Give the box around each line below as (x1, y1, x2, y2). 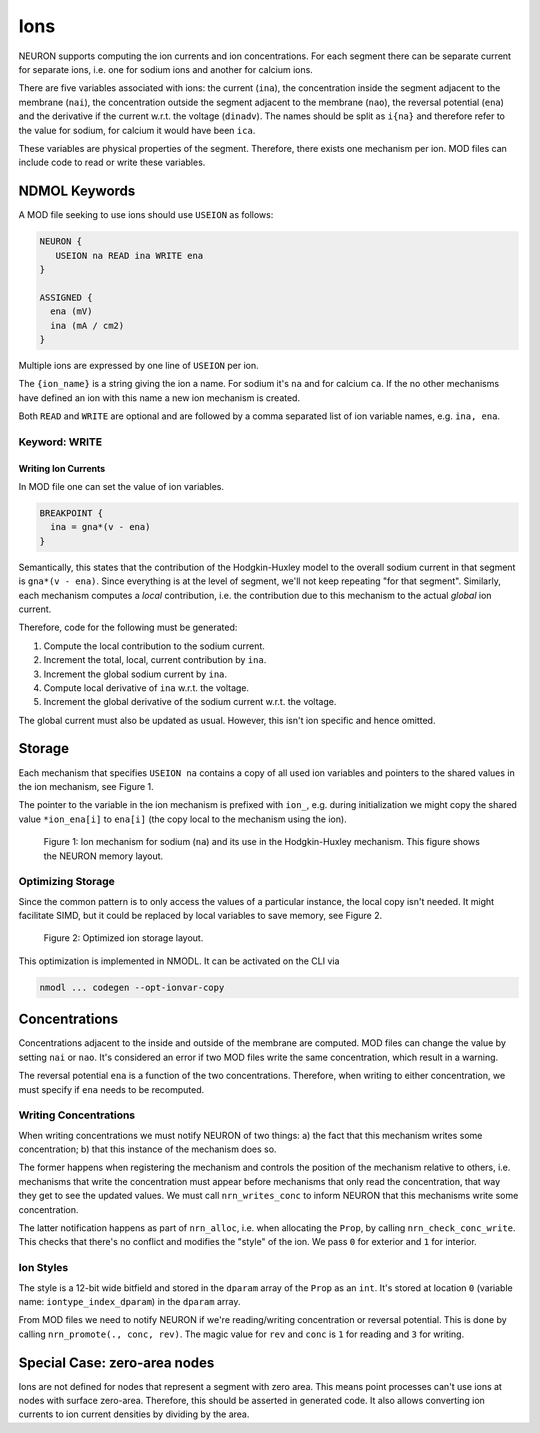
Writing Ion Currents (18, 462, 106, 474)
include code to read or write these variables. (18, 156, 206, 169)
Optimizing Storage (18, 875, 115, 889)
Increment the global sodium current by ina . (43, 668, 228, 680)
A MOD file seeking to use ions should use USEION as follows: (18, 209, 274, 221)
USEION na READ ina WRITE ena (55, 250, 204, 261)
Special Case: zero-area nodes (18, 1354, 215, 1371)
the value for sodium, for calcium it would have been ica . (18, 124, 256, 136)
